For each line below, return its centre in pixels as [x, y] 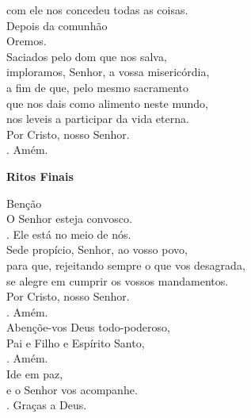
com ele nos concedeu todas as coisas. [97, 10]
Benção [24, 203]
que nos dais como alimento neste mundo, [107, 103]
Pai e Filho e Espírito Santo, [76, 342]
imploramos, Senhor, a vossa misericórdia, [108, 72]
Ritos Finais [40, 176]
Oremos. [27, 41]
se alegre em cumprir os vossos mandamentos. [118, 280]
